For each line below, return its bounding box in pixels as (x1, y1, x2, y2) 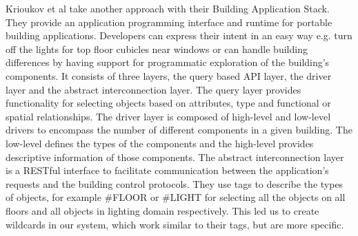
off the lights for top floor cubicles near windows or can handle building (6, 41, 308, 56)
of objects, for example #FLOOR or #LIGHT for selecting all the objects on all (6, 190, 346, 204)
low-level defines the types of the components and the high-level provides (6, 136, 314, 150)
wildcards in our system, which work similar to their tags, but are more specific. (6, 217, 344, 231)
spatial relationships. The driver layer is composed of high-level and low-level (6, 109, 331, 123)
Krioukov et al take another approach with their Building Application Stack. (6, 1, 330, 15)
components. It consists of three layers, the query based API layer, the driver (6, 68, 332, 83)
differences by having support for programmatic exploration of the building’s (6, 55, 330, 69)
